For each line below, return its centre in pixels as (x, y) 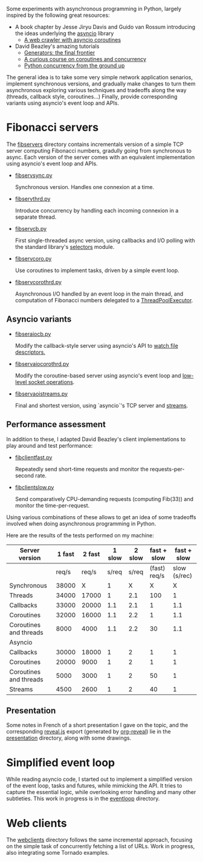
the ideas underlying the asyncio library (64, 33)
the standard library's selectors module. (65, 247)
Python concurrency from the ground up (74, 65)
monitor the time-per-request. (52, 505)
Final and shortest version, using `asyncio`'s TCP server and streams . (101, 405)
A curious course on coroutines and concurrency (85, 59)
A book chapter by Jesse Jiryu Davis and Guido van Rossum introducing (105, 27)
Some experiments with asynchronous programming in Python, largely (94, 9)
